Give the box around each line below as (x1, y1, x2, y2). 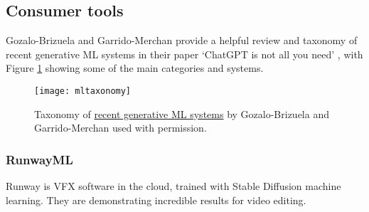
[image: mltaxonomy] (34, 85, 132, 96)
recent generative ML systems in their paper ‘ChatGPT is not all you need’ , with (6, 46, 363, 61)
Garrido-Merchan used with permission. (34, 120, 207, 135)
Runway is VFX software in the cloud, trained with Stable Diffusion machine (6, 179, 341, 194)
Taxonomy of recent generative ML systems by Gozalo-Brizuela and (34, 106, 329, 121)
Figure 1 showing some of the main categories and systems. (6, 60, 264, 75)
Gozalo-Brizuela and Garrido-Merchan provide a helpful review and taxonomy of (6, 33, 358, 48)
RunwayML (6, 150, 73, 168)
